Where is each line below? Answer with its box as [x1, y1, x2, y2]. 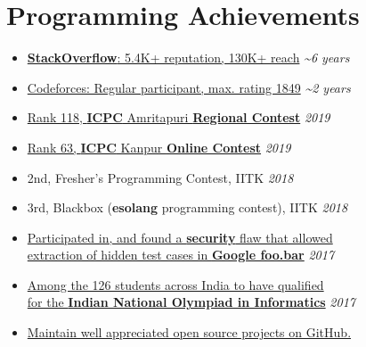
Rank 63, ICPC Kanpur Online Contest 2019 [27, 137, 291, 156]
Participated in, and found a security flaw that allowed [27, 227, 333, 246]
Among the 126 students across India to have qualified [27, 275, 324, 293]
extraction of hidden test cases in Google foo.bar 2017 [27, 245, 335, 264]
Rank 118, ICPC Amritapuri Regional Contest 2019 [27, 108, 330, 127]
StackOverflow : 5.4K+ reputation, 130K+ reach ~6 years [27, 48, 350, 67]
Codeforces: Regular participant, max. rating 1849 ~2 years [27, 78, 351, 96]
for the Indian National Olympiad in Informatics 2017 [27, 293, 355, 311]
